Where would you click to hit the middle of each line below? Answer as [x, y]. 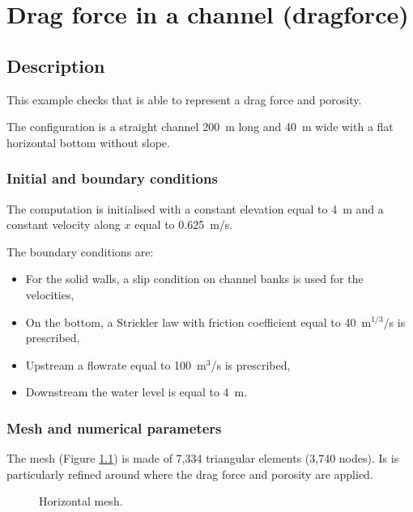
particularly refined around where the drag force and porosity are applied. [190, 474]
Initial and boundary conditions [112, 178]
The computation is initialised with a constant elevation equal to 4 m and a [195, 208]
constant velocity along [64, 224]
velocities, [50, 294]
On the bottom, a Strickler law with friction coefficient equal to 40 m [198, 322]
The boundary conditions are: [80, 251]
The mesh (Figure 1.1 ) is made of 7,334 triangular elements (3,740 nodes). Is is [203, 458]
